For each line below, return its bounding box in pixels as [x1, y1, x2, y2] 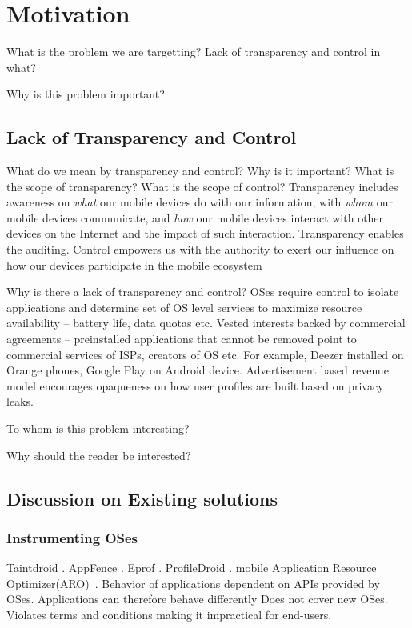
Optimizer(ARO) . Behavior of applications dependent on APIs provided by [6, 574, 380, 591]
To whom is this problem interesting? [6, 420, 190, 437]
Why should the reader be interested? [6, 446, 191, 463]
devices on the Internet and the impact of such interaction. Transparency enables [6, 225, 404, 242]
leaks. [6, 393, 34, 410]
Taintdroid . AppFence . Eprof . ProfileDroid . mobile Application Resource [6, 559, 377, 576]
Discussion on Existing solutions [6, 486, 278, 510]
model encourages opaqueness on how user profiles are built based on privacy [6, 377, 384, 394]
